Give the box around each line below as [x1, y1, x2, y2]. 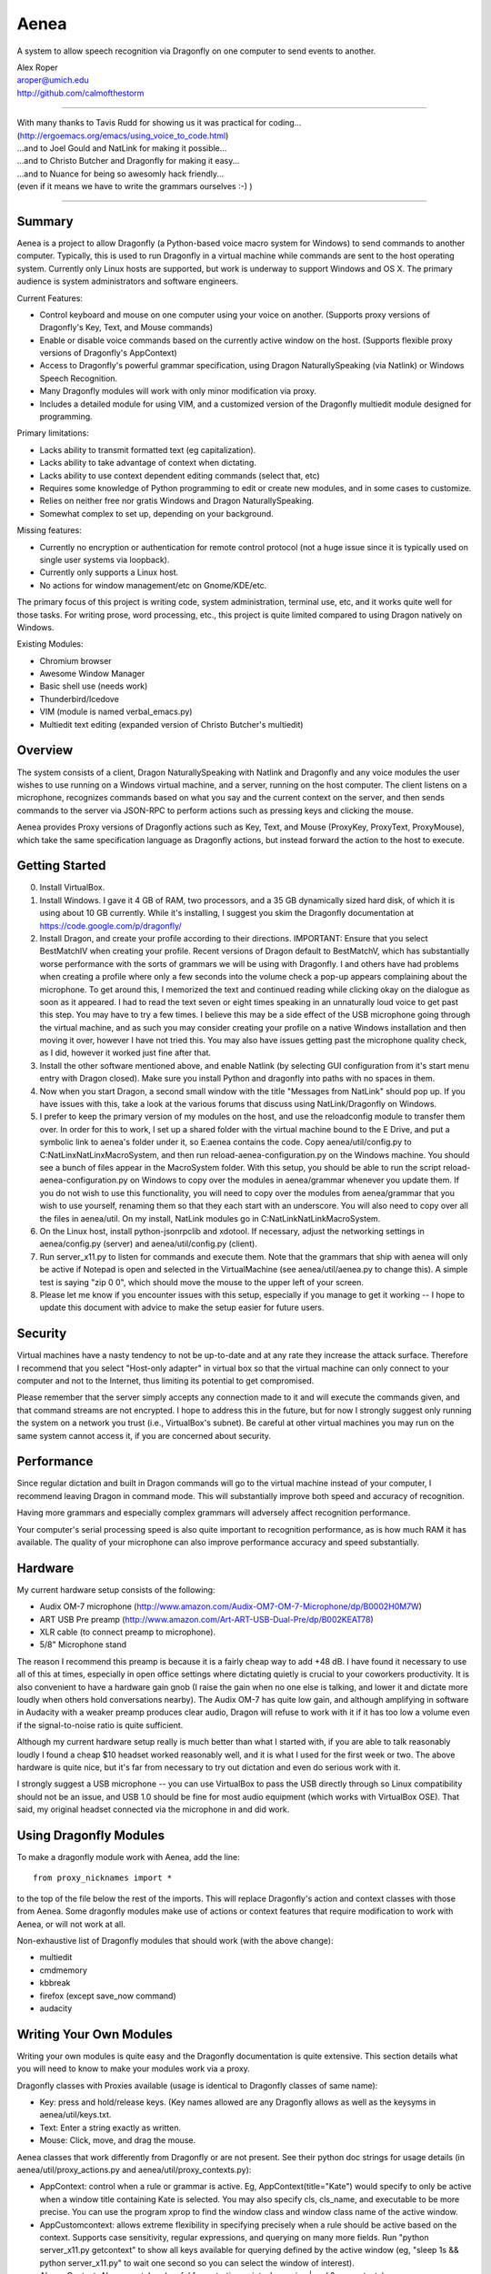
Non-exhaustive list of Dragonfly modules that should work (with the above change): [16, 1936, 334, 1947]
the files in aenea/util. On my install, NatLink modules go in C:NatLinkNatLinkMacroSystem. [39, 1212, 381, 1223]
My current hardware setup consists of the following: [16, 1584, 215, 1595]
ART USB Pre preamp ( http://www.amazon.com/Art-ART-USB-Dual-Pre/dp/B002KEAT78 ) [39, 1614, 375, 1625]
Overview [16, 742, 74, 759]
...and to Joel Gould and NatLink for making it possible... [16, 142, 227, 154]
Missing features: [16, 525, 82, 536]
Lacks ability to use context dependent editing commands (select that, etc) [39, 469, 320, 481]
